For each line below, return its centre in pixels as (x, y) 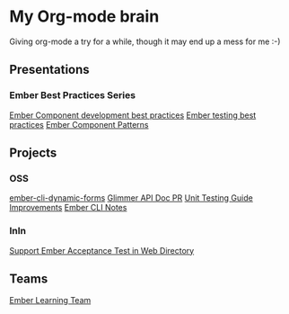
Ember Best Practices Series (73, 95)
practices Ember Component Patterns (79, 124)
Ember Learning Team (50, 301)
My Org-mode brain (84, 17)
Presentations (49, 70)
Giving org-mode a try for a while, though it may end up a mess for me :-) (145, 41)
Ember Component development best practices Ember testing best (133, 115)
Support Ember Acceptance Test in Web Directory (102, 250)
